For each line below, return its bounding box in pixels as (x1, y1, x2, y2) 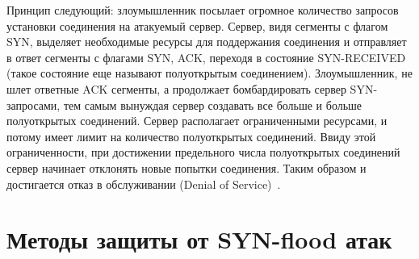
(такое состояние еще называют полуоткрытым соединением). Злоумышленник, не (6, 65, 413, 81)
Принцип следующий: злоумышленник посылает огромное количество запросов (6, 2, 399, 18)
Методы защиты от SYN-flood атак (6, 223, 392, 256)
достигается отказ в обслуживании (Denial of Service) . (6, 175, 281, 192)
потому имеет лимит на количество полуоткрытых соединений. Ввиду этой (6, 127, 376, 144)
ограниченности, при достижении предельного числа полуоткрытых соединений (6, 144, 400, 161)
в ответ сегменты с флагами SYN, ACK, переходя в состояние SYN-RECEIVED (6, 48, 406, 65)
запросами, (6, 96, 61, 113)
